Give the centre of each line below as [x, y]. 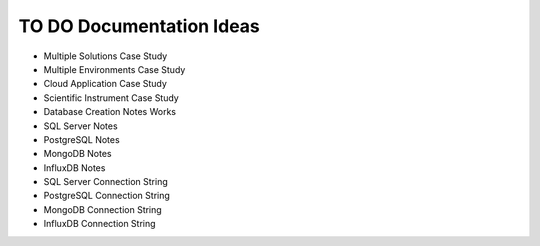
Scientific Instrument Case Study [111, 97]
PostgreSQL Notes [81, 139]
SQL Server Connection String [106, 182]
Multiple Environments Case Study [114, 69]
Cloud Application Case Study [105, 84]
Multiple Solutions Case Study [105, 56]
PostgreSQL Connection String [106, 196]
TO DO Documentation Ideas [139, 26]
